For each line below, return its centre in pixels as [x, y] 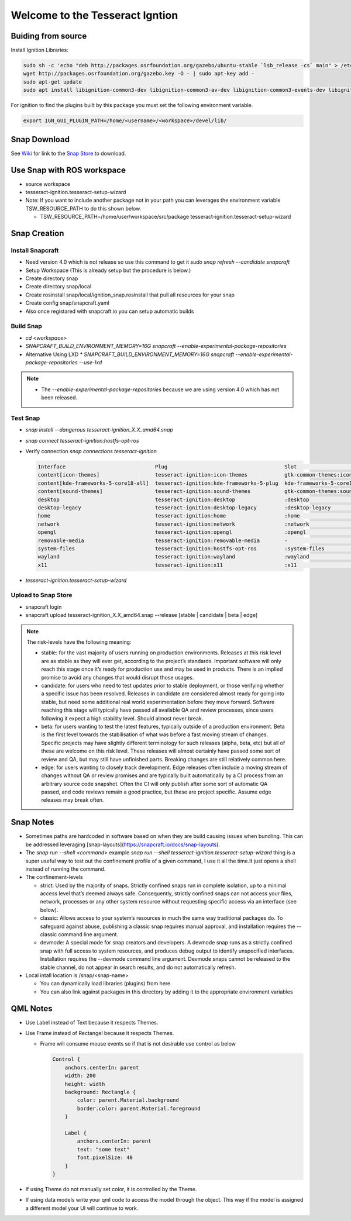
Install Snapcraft [35, 250]
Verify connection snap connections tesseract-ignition [91, 451]
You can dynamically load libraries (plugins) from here [105, 984]
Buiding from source [49, 36]
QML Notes [32, 1008]
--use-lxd [91, 362]
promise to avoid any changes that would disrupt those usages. [118, 677]
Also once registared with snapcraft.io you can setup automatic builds [110, 311]
